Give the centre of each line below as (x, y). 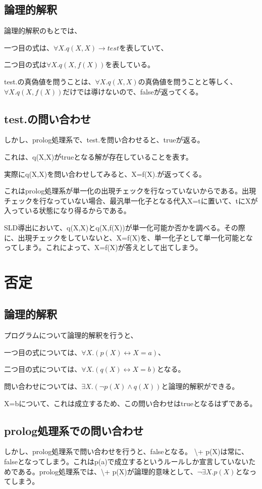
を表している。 (130, 64)
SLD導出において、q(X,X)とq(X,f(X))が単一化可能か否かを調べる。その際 (125, 227)
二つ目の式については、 (43, 369)
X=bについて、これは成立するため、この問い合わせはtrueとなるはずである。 (130, 403)
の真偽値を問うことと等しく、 (188, 81)
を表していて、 (143, 47)
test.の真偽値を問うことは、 (50, 81)
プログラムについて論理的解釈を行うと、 (71, 335)
